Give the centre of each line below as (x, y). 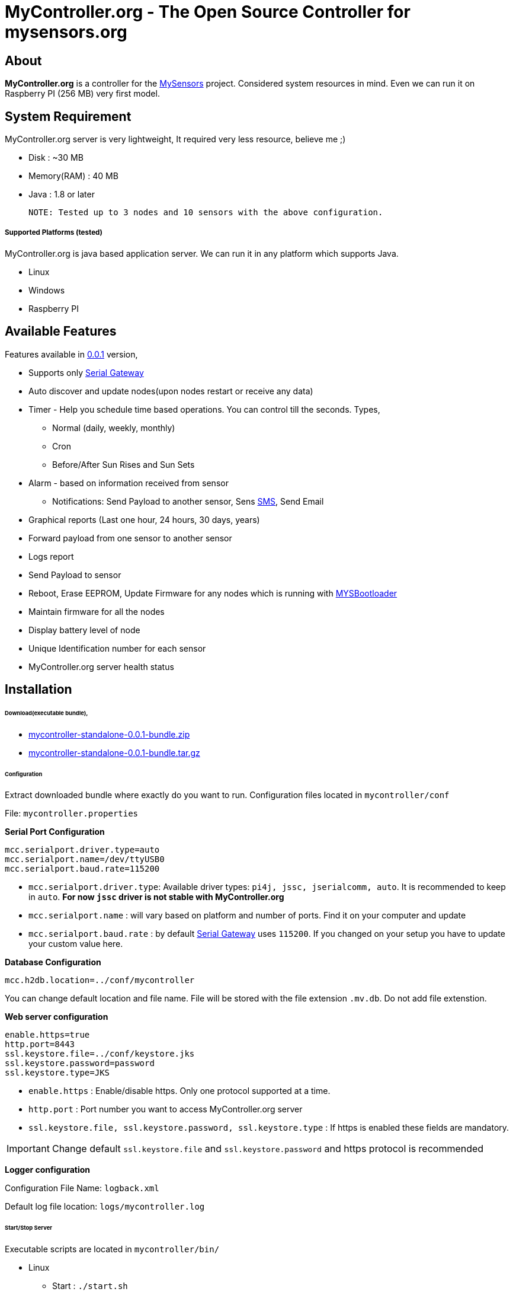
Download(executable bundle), (47, 713)
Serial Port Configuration (55, 832)
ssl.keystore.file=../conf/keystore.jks (100, 1054)
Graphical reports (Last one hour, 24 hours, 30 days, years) (144, 519)
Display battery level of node (84, 630)
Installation (39, 690)
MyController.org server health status (101, 666)
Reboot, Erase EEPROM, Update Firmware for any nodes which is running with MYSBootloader (213, 593)
